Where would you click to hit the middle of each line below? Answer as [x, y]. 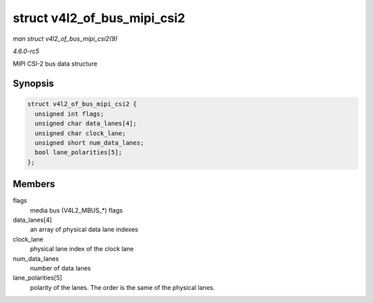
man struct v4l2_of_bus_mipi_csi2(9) [65, 39]
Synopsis [34, 84]
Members [34, 184]
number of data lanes [60, 268]
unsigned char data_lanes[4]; [86, 124]
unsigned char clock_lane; [80, 133]
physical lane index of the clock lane [82, 249]
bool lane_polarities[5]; [78, 153]
